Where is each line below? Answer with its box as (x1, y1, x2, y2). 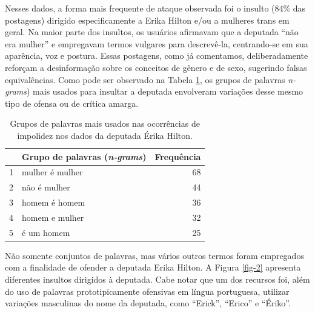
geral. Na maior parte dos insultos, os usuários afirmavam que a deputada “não (5, 25, 299, 38)
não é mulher (22, 181, 70, 194)
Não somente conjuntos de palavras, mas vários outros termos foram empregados (5, 249, 304, 261)
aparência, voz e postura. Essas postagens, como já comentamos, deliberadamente (5, 49, 308, 62)
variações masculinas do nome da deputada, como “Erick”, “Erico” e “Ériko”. (5, 297, 291, 309)
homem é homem (22, 196, 85, 209)
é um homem (22, 226, 70, 238)
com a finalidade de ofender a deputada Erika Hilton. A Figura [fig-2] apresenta (5, 261, 301, 274)
